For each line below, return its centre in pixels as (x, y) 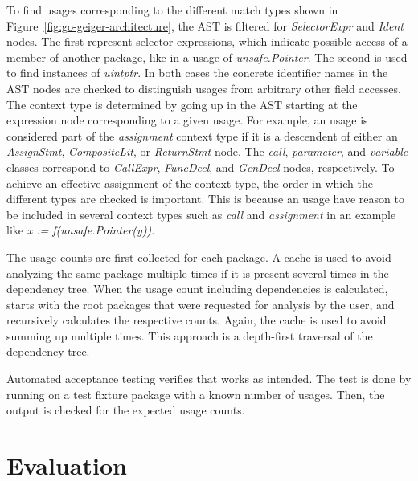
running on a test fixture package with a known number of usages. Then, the (196, 394)
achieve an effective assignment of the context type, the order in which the (190, 183)
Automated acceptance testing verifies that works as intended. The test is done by (209, 379)
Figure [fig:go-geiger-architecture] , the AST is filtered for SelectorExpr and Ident (205, 25)
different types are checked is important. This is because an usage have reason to (205, 199)
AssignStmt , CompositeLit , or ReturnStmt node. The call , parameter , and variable (207, 151)
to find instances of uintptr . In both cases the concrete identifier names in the (197, 73)
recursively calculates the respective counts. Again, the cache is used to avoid (197, 320)
